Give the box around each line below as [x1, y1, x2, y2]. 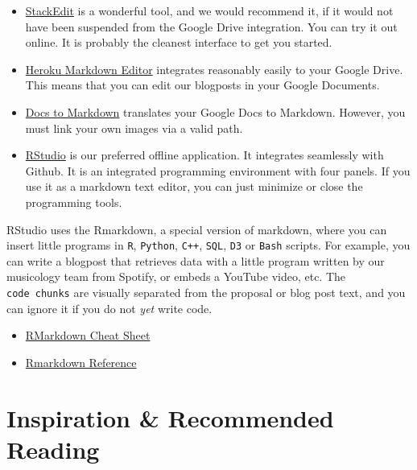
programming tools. [25, 193, 122, 210]
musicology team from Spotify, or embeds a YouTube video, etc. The [6, 268, 346, 285]
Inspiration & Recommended [6, 401, 334, 434]
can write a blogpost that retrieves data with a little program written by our [6, 252, 385, 269]
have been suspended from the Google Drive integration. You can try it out [25, 18, 398, 35]
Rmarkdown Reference [25, 353, 137, 370]
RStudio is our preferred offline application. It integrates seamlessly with [25, 146, 384, 163]
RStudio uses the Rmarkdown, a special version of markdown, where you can [6, 221, 387, 237]
